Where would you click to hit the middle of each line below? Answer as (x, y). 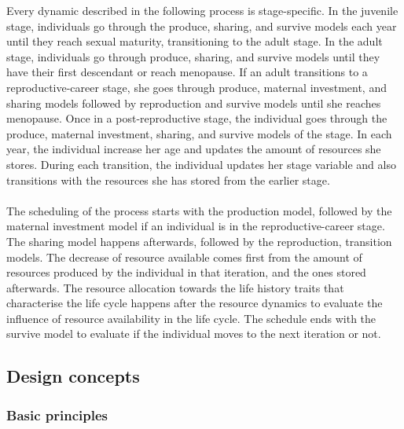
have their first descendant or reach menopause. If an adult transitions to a (187, 72)
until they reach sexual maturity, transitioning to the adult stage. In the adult (195, 41)
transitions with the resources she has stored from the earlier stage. (168, 180)
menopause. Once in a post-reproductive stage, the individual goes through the (197, 118)
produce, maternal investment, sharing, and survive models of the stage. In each (199, 133)
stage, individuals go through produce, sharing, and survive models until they (193, 56)
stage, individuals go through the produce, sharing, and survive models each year (202, 26)
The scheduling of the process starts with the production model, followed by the (199, 210)
